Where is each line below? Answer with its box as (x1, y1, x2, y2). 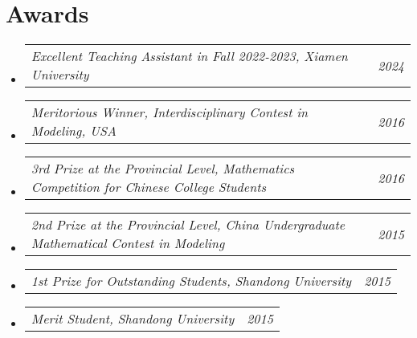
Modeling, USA (31, 121, 117, 140)
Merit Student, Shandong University (31, 309, 235, 328)
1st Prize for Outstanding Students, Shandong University (31, 271, 352, 291)
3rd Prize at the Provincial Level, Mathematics (31, 159, 295, 178)
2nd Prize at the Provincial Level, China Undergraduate (31, 215, 345, 234)
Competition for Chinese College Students (31, 177, 267, 197)
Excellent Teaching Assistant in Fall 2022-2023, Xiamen (31, 47, 348, 66)
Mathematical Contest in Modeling (31, 234, 225, 253)
